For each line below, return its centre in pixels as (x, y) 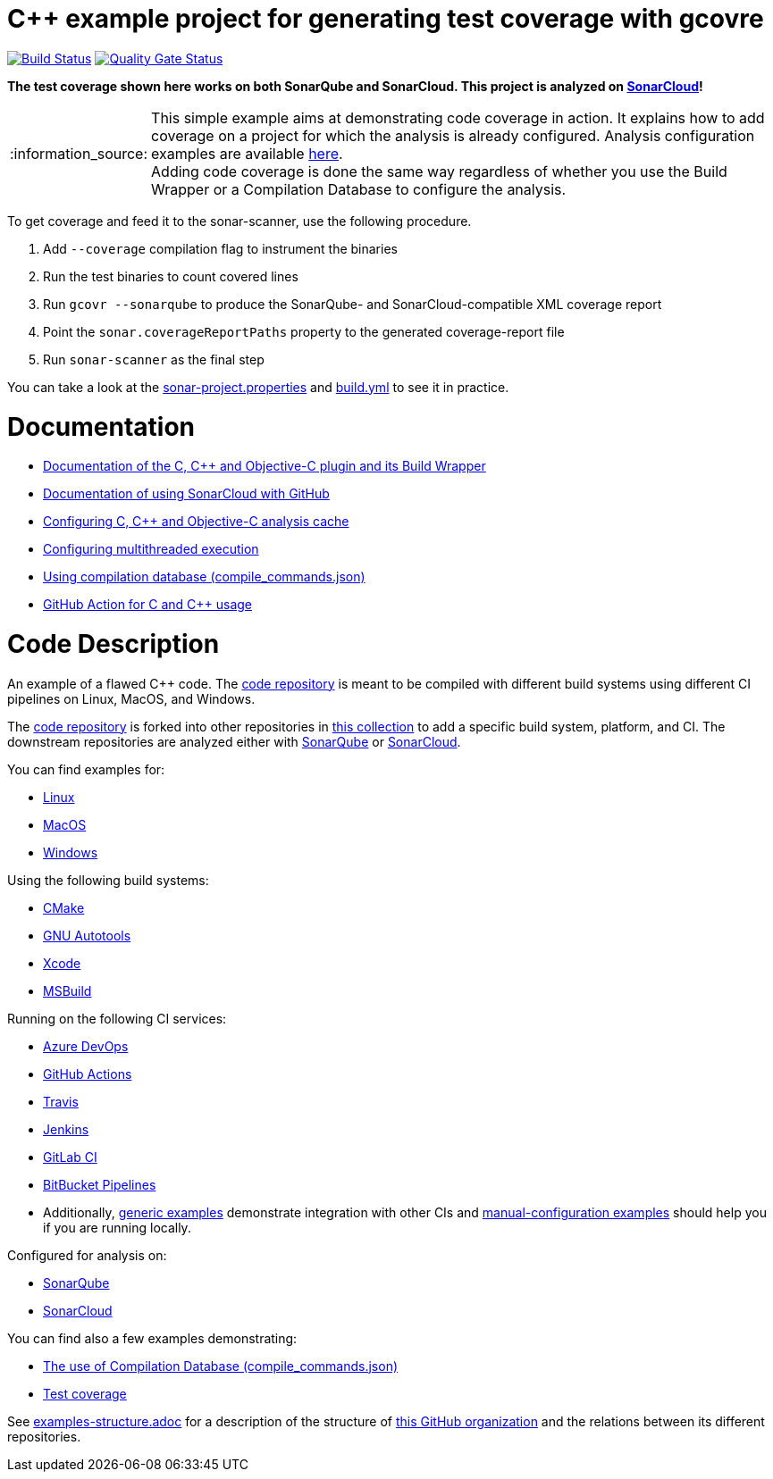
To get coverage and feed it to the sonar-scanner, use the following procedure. (239, 221)
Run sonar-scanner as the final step (154, 359)
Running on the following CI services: (117, 1018)
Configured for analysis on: (87, 1255)
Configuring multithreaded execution (151, 549)
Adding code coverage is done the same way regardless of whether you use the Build (439, 171)
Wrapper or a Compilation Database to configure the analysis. (359, 189)
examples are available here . (247, 153)
